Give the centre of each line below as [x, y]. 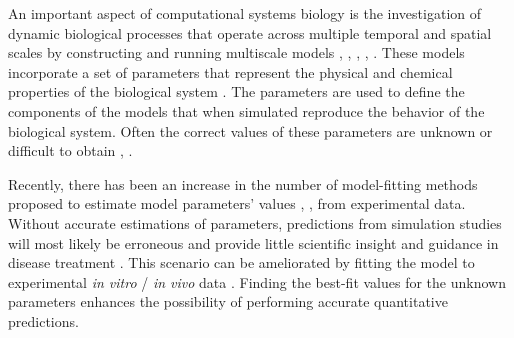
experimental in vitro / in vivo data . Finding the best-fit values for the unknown [257, 281]
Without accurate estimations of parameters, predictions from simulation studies [255, 222]
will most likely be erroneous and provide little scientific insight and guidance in [253, 242]
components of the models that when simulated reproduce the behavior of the [246, 110]
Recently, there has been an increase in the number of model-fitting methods [243, 183]
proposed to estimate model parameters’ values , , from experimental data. [237, 203]
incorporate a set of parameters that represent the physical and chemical [230, 71]
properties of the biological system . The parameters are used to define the [236, 91]
